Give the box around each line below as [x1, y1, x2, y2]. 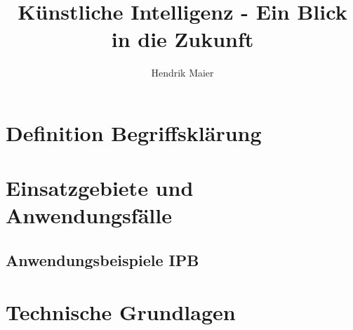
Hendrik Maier [151, 65, 214, 80]
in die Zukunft [111, 25, 254, 53]
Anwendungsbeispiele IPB [6, 249, 199, 271]
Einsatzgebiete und [6, 173, 194, 202]
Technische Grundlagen [6, 297, 236, 326]
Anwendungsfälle [6, 201, 172, 230]
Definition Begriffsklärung [6, 118, 262, 147]
